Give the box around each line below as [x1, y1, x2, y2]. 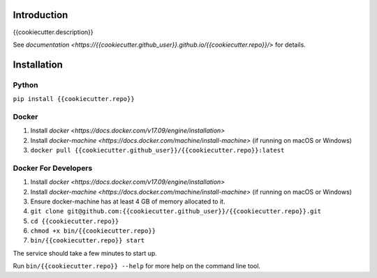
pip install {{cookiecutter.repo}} [13, 95, 135, 103]
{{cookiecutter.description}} [13, 28, 94, 36]
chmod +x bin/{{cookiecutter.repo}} [30, 227, 156, 235]
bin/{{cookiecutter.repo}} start [30, 237, 145, 245]
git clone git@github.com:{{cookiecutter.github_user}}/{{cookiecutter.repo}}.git [30, 208, 321, 215]
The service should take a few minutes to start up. [13, 249, 157, 257]
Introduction [13, 9, 68, 21]
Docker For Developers [13, 163, 93, 173]
